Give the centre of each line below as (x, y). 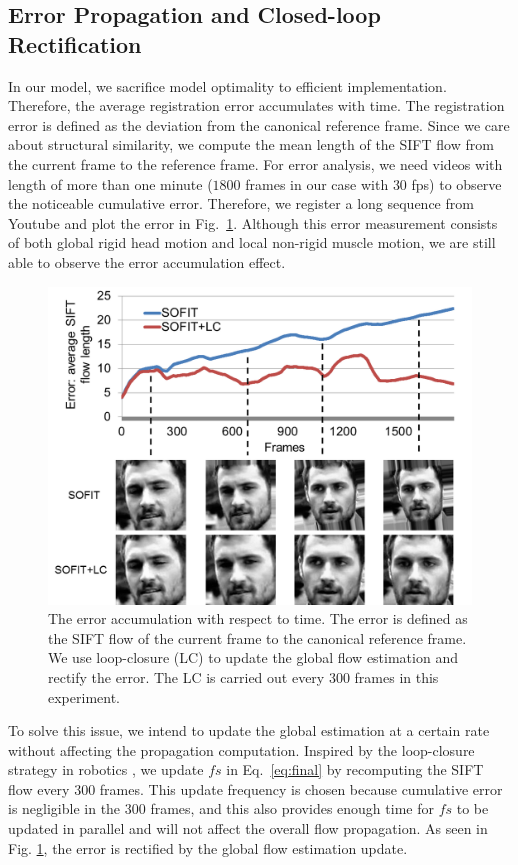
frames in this (396, 676)
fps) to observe (456, 183)
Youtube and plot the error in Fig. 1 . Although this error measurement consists (253, 222)
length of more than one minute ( (110, 183)
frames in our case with (317, 183)
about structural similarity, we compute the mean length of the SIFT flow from (251, 144)
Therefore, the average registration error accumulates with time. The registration (256, 105)
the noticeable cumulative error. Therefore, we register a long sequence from (241, 203)
